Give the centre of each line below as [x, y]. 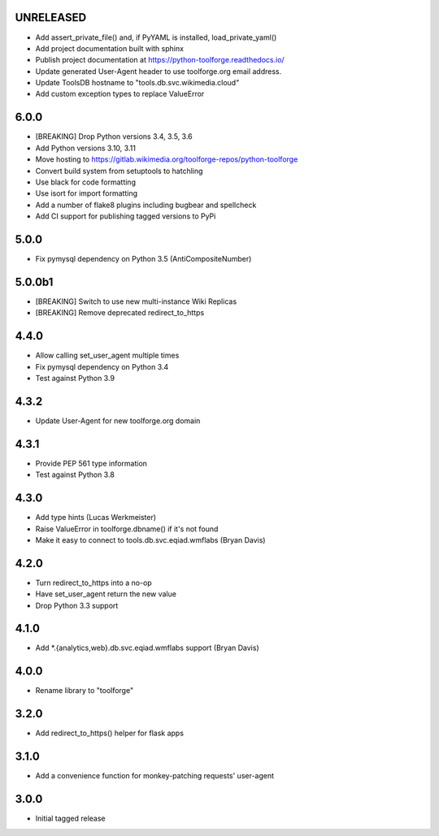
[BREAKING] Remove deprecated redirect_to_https [120, 313]
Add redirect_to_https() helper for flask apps [110, 733]
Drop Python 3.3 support [77, 605]
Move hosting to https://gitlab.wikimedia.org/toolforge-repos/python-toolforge [167, 159]
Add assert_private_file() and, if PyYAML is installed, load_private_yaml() [156, 37]
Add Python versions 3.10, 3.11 [85, 148]
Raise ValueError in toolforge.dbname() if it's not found [127, 529]
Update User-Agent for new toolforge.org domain [118, 420]
